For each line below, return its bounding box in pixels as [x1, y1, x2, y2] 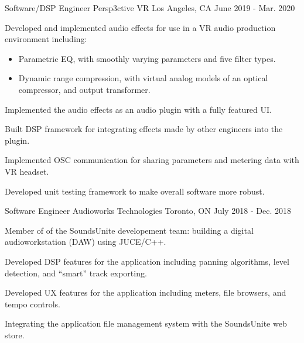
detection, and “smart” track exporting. [5, 266, 147, 279]
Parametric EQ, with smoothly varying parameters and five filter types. [18, 52, 276, 64]
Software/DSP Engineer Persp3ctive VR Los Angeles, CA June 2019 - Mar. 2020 [5, 2, 295, 13]
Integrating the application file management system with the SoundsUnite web [5, 317, 287, 330]
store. [5, 328, 25, 341]
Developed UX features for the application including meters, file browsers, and [5, 286, 286, 299]
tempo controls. [5, 297, 61, 310]
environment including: [5, 33, 87, 45]
